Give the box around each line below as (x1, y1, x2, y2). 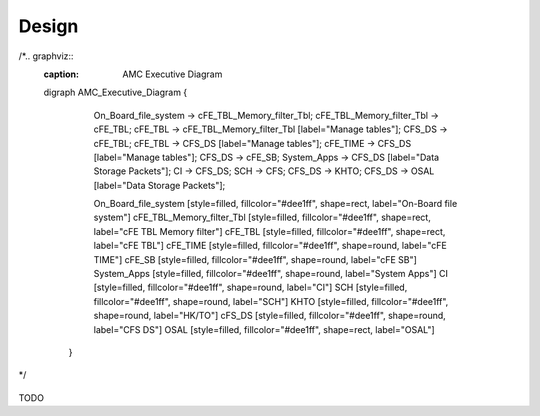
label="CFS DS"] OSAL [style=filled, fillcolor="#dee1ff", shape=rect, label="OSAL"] (93, 323, 435, 335)
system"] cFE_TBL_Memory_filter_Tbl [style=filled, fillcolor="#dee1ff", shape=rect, (93, 211, 432, 224)
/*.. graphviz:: (18, 50, 74, 62)
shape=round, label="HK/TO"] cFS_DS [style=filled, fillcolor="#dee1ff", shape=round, (93, 310, 447, 322)
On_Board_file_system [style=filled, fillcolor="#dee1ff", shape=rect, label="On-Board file (93, 198, 458, 210)
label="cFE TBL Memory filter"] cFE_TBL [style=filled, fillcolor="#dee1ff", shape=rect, (93, 225, 446, 237)
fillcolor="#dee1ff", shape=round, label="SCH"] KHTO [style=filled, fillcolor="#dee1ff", (93, 295, 449, 307)
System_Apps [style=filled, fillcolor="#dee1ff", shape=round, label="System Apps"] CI (93, 268, 449, 280)
